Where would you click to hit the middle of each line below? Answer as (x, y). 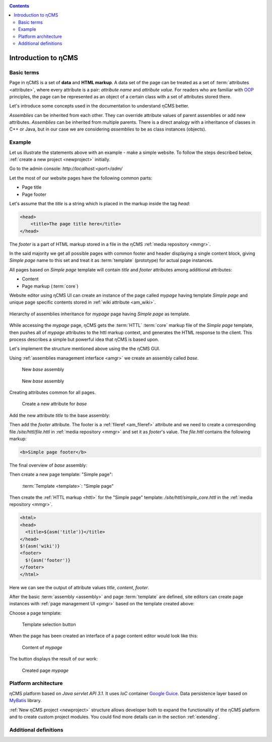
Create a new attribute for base (54, 404)
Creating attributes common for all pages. (53, 392)
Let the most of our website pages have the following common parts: (81, 178)
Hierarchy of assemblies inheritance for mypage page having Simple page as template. (100, 314)
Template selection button (49, 624)
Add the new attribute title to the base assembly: (60, 415)
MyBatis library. (26, 701)
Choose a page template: (36, 613)
